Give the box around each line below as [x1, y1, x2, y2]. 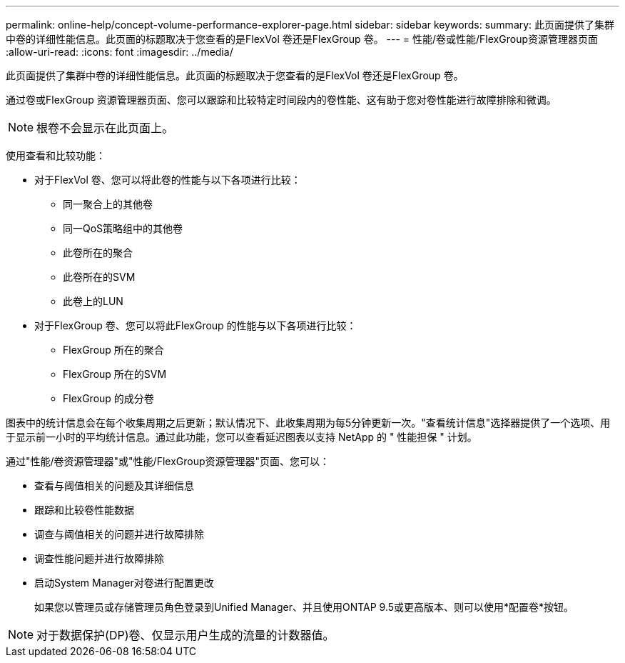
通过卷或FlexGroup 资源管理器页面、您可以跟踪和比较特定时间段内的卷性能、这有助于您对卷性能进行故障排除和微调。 [6, 94, 557, 106]
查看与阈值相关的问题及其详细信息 [34, 479, 194, 492]
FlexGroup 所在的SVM [63, 368, 167, 380]
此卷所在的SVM [63, 271, 136, 283]
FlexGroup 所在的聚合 [63, 344, 164, 356]
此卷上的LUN [63, 295, 123, 307]
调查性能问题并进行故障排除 [34, 552, 164, 564]
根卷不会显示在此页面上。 [36, 121, 174, 135]
